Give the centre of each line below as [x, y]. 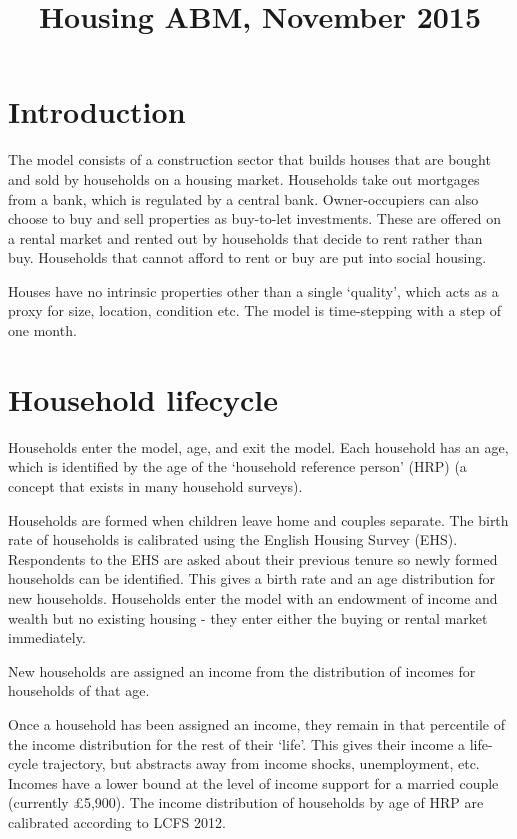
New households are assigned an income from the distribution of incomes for [242, 670]
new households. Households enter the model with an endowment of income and [253, 597]
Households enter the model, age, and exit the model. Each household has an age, [258, 446]
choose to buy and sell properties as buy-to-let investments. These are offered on [254, 218]
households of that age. [79, 690]
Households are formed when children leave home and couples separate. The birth [258, 519]
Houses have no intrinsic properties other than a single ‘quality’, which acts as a [253, 290]
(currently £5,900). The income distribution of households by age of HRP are [246, 802]
